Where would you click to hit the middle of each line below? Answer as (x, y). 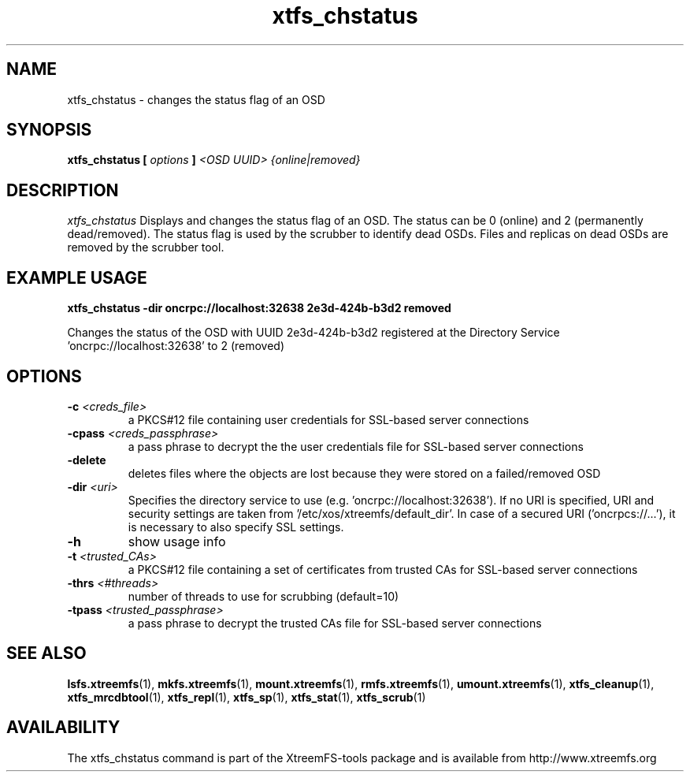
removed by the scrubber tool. (146, 248)
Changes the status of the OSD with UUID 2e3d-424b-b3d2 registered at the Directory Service (313, 333)
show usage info (177, 541)
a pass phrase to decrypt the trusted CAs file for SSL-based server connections (335, 623)
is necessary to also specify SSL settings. (236, 527)
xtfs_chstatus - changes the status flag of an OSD (196, 99)
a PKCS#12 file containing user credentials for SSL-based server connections (328, 419)
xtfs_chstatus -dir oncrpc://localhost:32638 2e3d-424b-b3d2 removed (259, 308)
